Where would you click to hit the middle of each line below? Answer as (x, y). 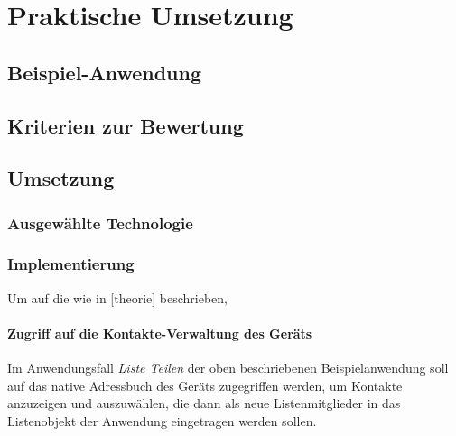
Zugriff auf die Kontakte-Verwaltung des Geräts (160, 333)
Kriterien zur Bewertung (126, 125)
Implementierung (71, 264)
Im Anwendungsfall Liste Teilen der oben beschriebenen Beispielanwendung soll (228, 368)
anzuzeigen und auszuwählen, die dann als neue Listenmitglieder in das (204, 403)
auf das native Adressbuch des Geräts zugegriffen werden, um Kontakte (205, 385)
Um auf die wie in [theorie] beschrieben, (117, 297)
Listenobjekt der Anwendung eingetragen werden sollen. (162, 420)
